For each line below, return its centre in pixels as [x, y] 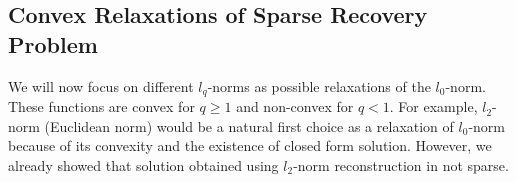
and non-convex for [295, 106]
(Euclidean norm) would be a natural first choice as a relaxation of [249, 125]
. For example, [433, 106]
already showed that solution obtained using [143, 164]
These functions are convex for [101, 106]
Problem [53, 43]
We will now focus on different [101, 85]
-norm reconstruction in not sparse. [401, 164]
